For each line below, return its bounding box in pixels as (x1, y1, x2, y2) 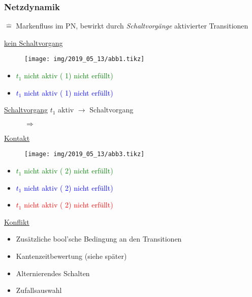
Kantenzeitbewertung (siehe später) (16, 251, 127, 261)
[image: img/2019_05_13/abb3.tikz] (24, 151, 145, 158)
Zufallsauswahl (16, 285, 62, 295)
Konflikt (4, 216, 29, 227)
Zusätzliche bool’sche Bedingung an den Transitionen (16, 233, 182, 244)
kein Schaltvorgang (4, 37, 63, 48)
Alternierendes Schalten (16, 268, 90, 278)
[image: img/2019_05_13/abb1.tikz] (24, 55, 145, 63)
